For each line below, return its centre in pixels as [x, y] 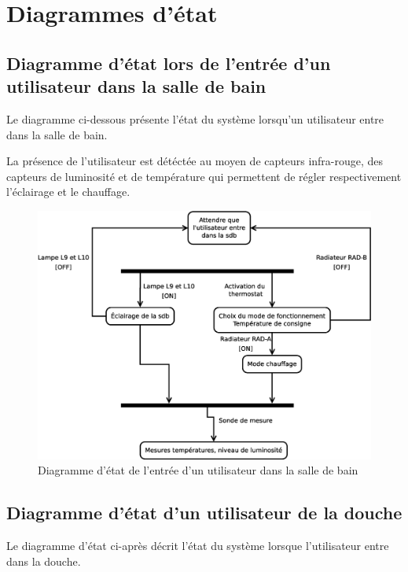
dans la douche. [44, 561]
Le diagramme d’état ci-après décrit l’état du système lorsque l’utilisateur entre [198, 546]
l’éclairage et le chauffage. [68, 192]
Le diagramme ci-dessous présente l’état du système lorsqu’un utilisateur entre [195, 118]
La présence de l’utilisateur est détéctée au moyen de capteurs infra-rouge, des [195, 161]
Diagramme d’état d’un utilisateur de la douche [204, 513]
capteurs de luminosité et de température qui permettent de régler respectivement [204, 176]
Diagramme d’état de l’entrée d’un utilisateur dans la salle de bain [198, 470]
